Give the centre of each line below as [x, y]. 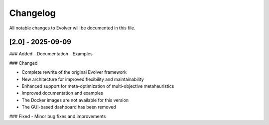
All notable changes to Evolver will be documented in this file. [72, 28]
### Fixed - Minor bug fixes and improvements [58, 116]
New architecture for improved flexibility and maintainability [83, 79]
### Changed [23, 63]
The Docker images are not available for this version [75, 100]
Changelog [32, 13]
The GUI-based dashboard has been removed [69, 107]
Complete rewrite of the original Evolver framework [74, 72]
